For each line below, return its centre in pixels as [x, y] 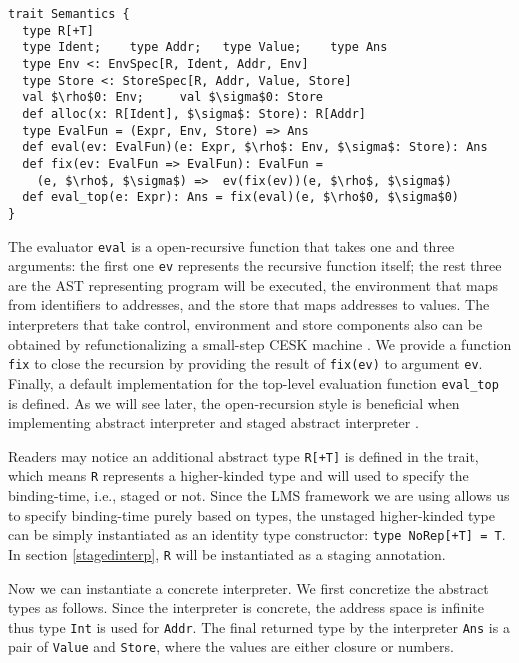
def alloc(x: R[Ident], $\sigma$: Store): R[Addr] [194, 113]
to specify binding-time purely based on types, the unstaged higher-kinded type [251, 514]
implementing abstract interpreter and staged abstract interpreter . [213, 422]
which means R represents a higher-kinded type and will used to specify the [238, 475]
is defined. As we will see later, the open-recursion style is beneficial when [234, 402]
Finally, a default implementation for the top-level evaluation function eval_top [253, 382]
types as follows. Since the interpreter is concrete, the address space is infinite [246, 607]
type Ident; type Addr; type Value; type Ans [205, 47]
